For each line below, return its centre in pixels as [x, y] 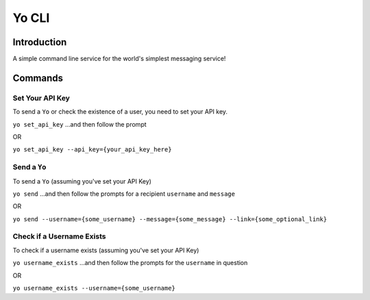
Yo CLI [31, 18]
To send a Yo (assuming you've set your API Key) [82, 181]
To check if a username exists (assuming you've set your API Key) [106, 250]
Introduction [40, 42]
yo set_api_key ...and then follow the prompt [79, 124]
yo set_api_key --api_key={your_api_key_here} [92, 150]
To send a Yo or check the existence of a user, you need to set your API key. [120, 112]
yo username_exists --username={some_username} [94, 288]
